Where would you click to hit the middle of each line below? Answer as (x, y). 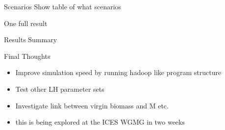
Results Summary (31, 39)
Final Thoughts (27, 56)
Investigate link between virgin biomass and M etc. (92, 105)
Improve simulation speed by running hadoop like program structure (118, 72)
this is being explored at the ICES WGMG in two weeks (100, 122)
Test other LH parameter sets (60, 89)
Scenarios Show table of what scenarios (63, 6)
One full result (26, 23)
